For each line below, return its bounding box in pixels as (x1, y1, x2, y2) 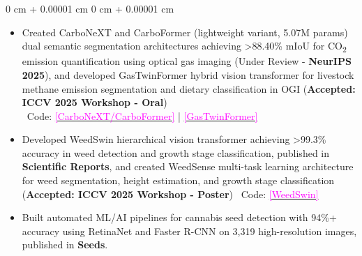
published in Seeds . (22, 237, 108, 252)
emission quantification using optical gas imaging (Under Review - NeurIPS (22, 54, 352, 68)
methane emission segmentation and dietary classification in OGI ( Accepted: (22, 81, 356, 96)
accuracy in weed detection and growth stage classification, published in (22, 145, 330, 160)
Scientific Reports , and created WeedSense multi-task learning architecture (22, 159, 354, 174)
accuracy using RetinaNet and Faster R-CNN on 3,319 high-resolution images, (22, 223, 357, 238)
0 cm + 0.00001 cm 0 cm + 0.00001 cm (6, 1, 174, 15)
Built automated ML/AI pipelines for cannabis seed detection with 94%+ (22, 210, 337, 225)
